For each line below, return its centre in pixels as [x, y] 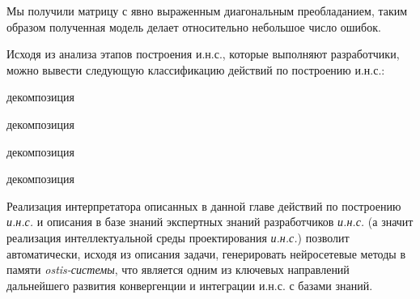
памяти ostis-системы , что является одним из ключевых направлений [178, 269]
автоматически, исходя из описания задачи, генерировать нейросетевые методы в [206, 253]
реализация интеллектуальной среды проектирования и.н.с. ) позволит [178, 237]
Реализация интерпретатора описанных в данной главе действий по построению [204, 205]
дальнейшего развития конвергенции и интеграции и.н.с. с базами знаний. [190, 285]
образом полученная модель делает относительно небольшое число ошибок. [194, 26]
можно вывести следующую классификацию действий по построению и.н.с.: [196, 69]
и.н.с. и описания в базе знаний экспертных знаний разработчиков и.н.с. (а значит [210, 222]
